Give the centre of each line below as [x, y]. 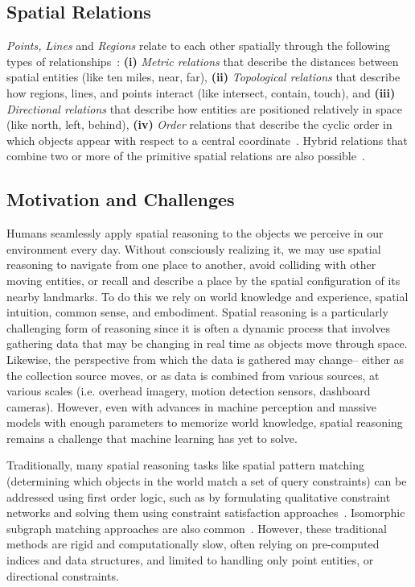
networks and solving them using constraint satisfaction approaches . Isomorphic [206, 513]
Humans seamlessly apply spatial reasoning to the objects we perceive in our [195, 233]
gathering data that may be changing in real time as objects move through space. [207, 343]
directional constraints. [63, 575]
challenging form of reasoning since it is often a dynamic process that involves [198, 327]
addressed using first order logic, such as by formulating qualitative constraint [199, 496]
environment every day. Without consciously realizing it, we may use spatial [194, 248]
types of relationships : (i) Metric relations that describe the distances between [203, 61]
